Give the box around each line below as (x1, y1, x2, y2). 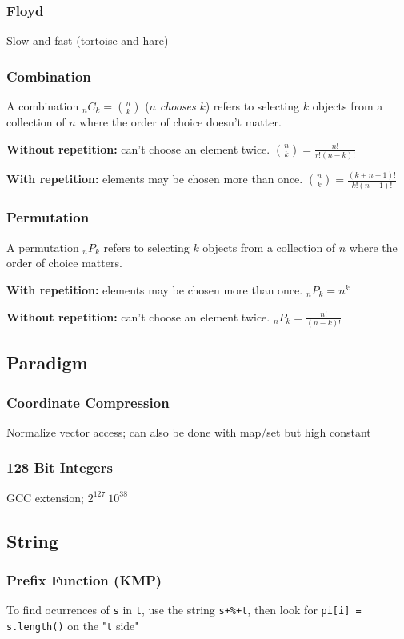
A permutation (6, 238, 79, 255)
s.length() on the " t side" (6, 617, 139, 633)
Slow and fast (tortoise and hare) (6, 32, 169, 49)
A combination (6, 98, 79, 114)
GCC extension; (6, 489, 85, 505)
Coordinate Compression (6, 392, 170, 412)
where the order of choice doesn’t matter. (79, 114, 282, 130)
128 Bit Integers (6, 457, 113, 477)
